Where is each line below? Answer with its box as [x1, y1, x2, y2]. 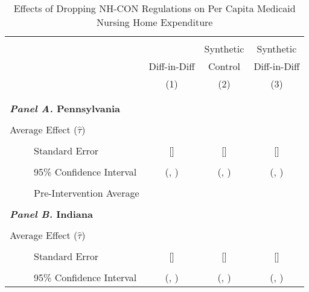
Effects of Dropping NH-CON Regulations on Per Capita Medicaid [13, 1, 296, 15]
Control [208, 59, 240, 73]
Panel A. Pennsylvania [10, 101, 120, 115]
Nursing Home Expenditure [96, 15, 213, 29]
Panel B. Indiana [10, 207, 93, 221]
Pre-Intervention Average [34, 186, 139, 200]
